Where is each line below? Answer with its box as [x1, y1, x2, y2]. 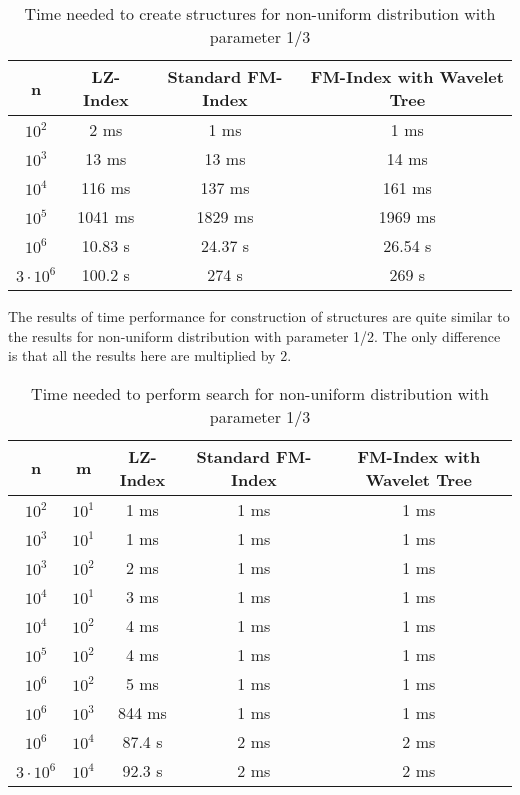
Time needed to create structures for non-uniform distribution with [24, 2, 496, 25]
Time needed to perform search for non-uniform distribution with [31, 381, 489, 405]
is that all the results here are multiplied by [8, 345, 276, 366]
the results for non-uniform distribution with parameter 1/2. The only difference [8, 325, 501, 346]
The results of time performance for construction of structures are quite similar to [8, 306, 510, 326]
